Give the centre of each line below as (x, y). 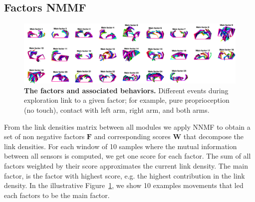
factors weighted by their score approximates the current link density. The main (126, 166)
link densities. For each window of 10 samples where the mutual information (121, 146)
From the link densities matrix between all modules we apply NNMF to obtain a (127, 126)
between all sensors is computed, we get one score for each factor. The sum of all (127, 156)
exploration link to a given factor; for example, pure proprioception (127, 100)
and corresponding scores (132, 136)
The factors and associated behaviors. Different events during (126, 90)
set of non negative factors (44, 136)
